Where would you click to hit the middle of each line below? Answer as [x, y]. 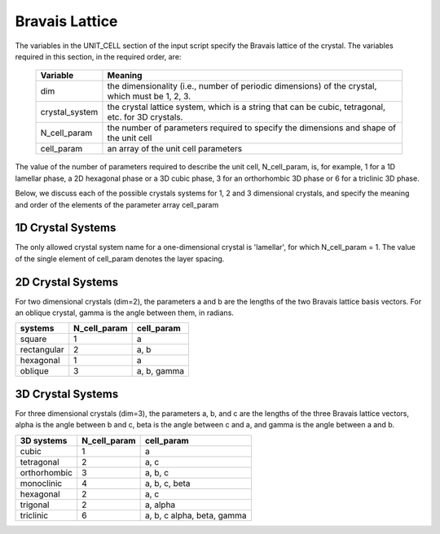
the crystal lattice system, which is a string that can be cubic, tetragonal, [246, 107]
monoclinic [41, 483]
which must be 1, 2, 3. [149, 96]
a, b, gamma [161, 371]
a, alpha [160, 505]
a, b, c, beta [167, 483]
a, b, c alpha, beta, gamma [196, 515]
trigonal [35, 505]
